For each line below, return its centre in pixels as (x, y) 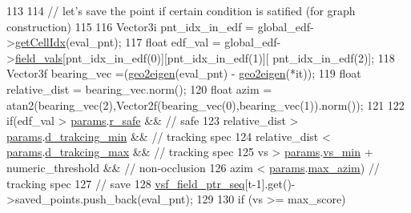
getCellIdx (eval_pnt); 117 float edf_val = (118, 42)
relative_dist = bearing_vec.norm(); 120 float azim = (139, 88)
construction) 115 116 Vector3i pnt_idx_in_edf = (130, 26)
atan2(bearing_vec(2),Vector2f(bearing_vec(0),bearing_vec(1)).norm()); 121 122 (205, 104)
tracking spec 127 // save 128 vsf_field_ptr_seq (126, 183)
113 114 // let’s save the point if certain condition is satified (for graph (181, 10)
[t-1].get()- (270, 183)
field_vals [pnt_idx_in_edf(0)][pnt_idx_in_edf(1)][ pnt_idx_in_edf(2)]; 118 (205, 57)
